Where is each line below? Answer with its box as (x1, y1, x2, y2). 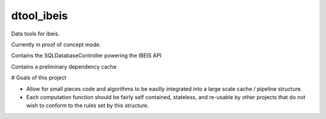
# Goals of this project (11, 74, 66, 81)
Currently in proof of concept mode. (11, 41, 101, 48)
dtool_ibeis (11, 9, 68, 22)
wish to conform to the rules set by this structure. (26, 102, 149, 109)
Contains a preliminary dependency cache (11, 63, 117, 70)
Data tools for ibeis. (11, 30, 60, 37)
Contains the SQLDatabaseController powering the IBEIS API (11, 52, 162, 59)
